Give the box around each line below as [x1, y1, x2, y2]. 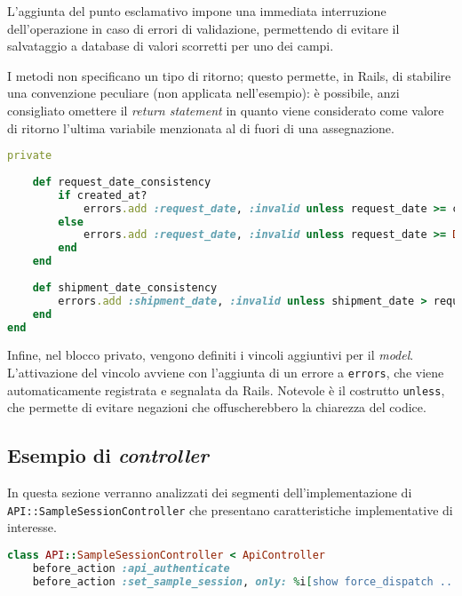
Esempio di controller [7, 441, 209, 469]
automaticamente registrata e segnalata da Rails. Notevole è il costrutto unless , [7, 380, 445, 399]
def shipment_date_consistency [32, 281, 218, 294]
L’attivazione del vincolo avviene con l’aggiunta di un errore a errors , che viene [7, 363, 444, 381]
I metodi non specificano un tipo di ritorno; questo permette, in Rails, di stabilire [7, 66, 451, 84]
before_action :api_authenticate [32, 561, 230, 575]
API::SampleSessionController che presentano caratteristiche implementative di [7, 500, 453, 519]
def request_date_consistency [32, 175, 211, 188]
